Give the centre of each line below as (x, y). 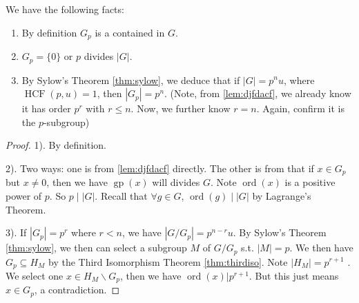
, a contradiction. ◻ (77, 290)
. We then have (321, 248)
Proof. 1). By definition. (56, 145)
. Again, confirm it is (300, 108)
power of (24, 195)
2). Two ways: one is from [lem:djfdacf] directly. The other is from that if (160, 168)
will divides (176, 182)
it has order (46, 108)
